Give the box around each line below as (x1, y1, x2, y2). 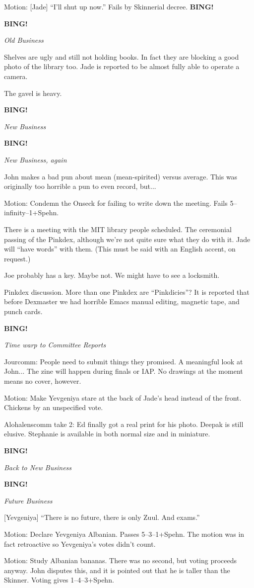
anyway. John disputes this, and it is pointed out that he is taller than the (4, 565, 230, 575)
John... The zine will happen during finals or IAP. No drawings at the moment (4, 366, 243, 376)
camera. (4, 71, 28, 81)
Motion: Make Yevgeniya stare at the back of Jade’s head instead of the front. (4, 392, 242, 403)
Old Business (4, 35, 44, 45)
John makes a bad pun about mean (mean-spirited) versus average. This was (4, 171, 238, 181)
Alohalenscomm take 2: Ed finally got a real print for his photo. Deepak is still (4, 419, 244, 429)
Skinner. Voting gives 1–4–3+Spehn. (4, 575, 114, 585)
